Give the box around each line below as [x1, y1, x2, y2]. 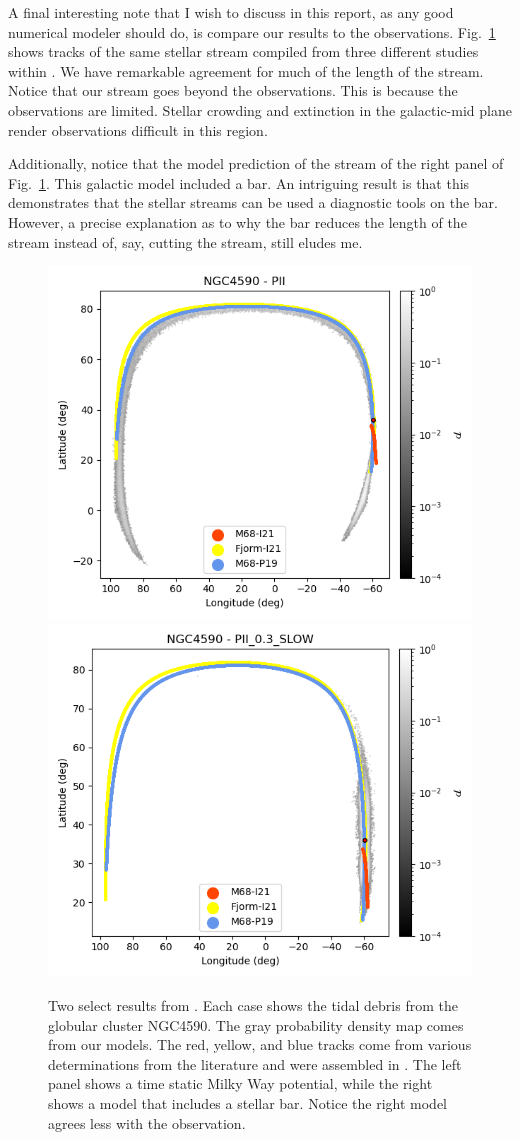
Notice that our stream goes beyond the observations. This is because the [8, 80, 458, 101]
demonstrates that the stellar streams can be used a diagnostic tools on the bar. [8, 192, 498, 213]
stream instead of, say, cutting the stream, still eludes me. [8, 231, 363, 252]
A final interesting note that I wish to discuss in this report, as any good [8, 2, 454, 22]
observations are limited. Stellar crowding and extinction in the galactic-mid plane [8, 99, 512, 120]
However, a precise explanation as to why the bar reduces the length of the [8, 211, 467, 232]
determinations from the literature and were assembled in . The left [48, 1053, 462, 1074]
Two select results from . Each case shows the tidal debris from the [48, 994, 458, 1015]
